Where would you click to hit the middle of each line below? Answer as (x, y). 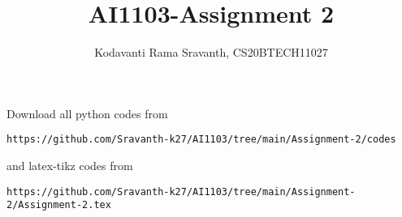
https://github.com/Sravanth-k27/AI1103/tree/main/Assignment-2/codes (201, 140)
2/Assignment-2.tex (59, 205)
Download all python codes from (87, 113)
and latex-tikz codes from (70, 165)
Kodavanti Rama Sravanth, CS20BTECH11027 (211, 52)
